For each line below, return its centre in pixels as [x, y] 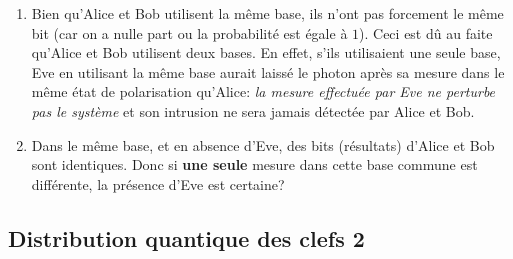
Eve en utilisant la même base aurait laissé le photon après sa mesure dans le [268, 71]
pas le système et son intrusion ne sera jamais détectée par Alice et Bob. [253, 110]
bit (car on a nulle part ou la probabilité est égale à [189, 32]
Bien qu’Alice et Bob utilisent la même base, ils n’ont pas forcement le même [267, 13]
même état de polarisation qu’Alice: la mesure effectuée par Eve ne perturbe [263, 91]
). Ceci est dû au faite [426, 32]
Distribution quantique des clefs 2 [186, 237]
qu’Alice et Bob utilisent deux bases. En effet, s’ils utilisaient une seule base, [266, 52]
